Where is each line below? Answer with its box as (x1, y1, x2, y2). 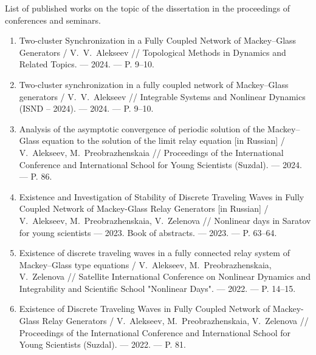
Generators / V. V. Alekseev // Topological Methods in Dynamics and (19, 46, 286, 58)
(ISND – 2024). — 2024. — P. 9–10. (19, 102, 154, 115)
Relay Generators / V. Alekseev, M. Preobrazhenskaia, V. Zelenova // (42, 314, 309, 327)
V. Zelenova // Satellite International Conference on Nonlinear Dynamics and (19, 270, 311, 283)
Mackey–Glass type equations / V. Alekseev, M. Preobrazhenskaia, (19, 258, 272, 271)
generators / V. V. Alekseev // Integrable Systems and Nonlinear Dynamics (19, 90, 306, 103)
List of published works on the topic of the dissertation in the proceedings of (5, 2, 290, 14)
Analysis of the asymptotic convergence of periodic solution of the (19, 122, 265, 135)
